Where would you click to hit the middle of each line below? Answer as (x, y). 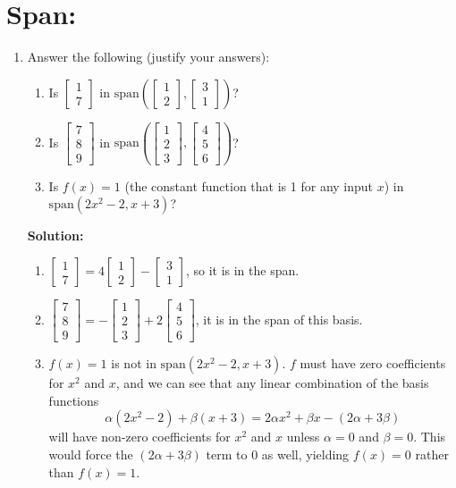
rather (432, 454)
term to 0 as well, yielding (278, 454)
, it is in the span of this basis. (279, 319)
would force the (91, 454)
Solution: (55, 236)
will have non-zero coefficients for (139, 437)
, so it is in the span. (242, 270)
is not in (134, 363)
